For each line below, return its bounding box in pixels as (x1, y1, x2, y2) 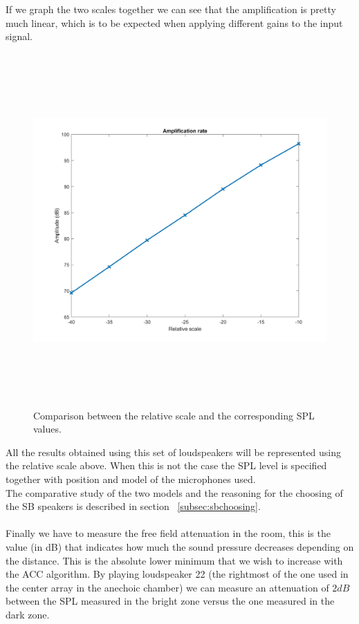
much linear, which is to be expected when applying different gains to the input (6, 15, 343, 30)
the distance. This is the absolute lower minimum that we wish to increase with (6, 553, 343, 567)
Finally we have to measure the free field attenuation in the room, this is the (6, 526, 331, 540)
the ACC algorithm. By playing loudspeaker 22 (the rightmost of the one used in (6, 567, 349, 581)
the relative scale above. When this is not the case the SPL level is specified (6, 458, 327, 473)
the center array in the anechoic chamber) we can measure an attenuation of (6, 580, 329, 594)
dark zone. (6, 607, 50, 621)
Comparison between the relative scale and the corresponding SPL (33, 408, 315, 422)
